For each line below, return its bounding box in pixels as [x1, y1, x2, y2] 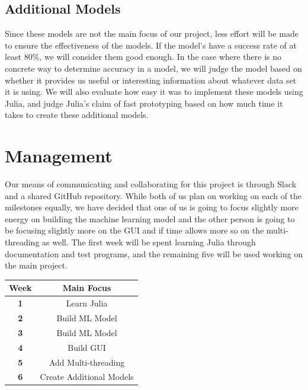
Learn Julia [66, 297, 108, 309]
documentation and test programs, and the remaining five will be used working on [5, 247, 303, 260]
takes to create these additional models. [5, 108, 149, 121]
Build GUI [68, 341, 106, 353]
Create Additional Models [40, 370, 134, 383]
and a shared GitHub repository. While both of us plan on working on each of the [5, 189, 302, 202]
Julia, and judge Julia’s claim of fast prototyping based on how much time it [5, 97, 283, 109]
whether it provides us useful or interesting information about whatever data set [5, 73, 297, 86]
